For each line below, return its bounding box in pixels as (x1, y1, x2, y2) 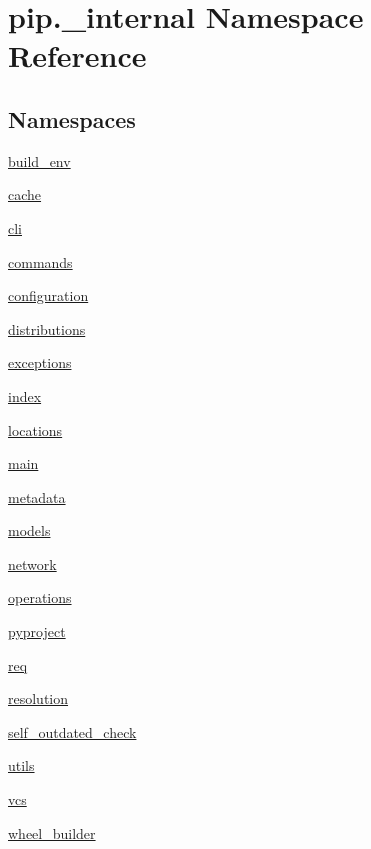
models (8, 520, 51, 541)
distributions (8, 318, 86, 339)
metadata (8, 486, 66, 507)
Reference (8, 35, 147, 76)
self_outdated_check (8, 721, 137, 742)
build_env (8, 150, 71, 171)
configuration (8, 285, 89, 306)
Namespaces (8, 103, 136, 134)
